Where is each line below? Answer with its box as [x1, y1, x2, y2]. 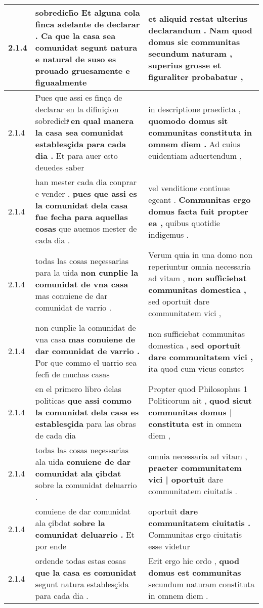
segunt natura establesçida [35, 578, 129, 590]
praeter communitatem [148, 461, 242, 473]
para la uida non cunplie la [35, 266, 139, 278]
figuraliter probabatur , [148, 70, 243, 82]
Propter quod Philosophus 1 [148, 383, 248, 395]
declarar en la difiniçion [35, 103, 119, 115]
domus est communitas [148, 567, 241, 578]
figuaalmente [35, 76, 87, 88]
